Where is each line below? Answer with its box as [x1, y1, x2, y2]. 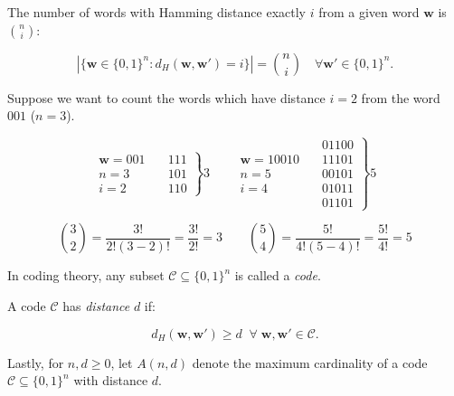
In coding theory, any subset [7, 266, 165, 285]
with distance [73, 371, 148, 390]
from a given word [318, 3, 420, 21]
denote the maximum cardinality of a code [192, 353, 428, 372]
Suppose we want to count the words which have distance [7, 88, 326, 107]
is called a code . [234, 266, 321, 285]
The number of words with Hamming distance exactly [7, 3, 306, 21]
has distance [62, 297, 130, 316]
